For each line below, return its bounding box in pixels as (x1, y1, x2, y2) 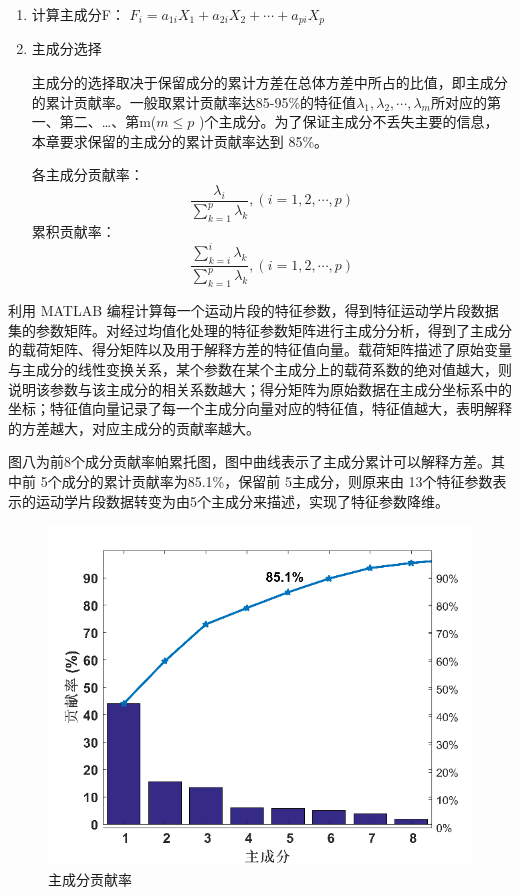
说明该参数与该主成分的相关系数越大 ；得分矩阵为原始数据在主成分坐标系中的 (8, 378, 512, 399)
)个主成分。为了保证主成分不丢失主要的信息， (198, 111, 499, 132)
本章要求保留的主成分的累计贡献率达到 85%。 (31, 130, 329, 151)
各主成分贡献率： (31, 164, 144, 185)
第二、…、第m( (59, 111, 157, 132)
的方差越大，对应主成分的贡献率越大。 (8, 417, 260, 438)
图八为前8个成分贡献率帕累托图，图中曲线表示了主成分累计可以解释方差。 (8, 451, 491, 472)
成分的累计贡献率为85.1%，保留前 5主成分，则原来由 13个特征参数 (61, 471, 493, 492)
